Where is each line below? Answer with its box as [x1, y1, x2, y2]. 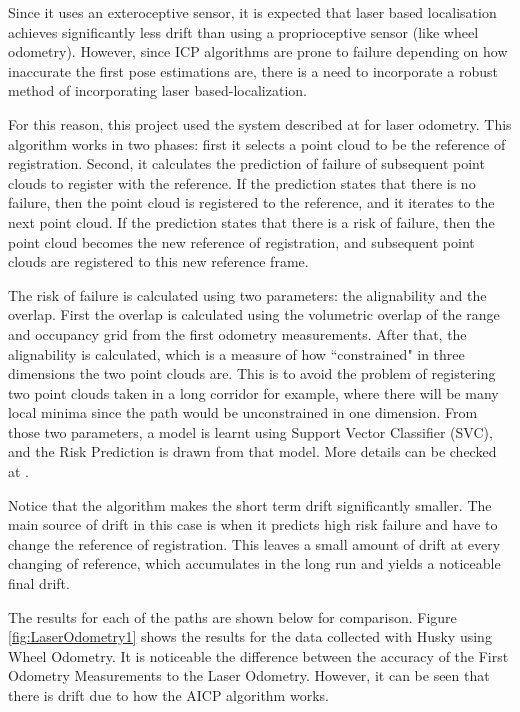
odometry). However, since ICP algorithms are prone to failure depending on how [8, 41, 508, 62]
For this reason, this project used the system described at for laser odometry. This [8, 113, 512, 134]
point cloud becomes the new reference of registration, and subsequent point [8, 231, 475, 252]
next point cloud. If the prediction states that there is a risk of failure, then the [8, 211, 495, 232]
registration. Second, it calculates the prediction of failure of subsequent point [8, 153, 485, 174]
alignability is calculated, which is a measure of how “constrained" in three [8, 343, 465, 364]
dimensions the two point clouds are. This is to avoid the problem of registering [8, 363, 496, 384]
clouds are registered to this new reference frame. [8, 251, 309, 272]
